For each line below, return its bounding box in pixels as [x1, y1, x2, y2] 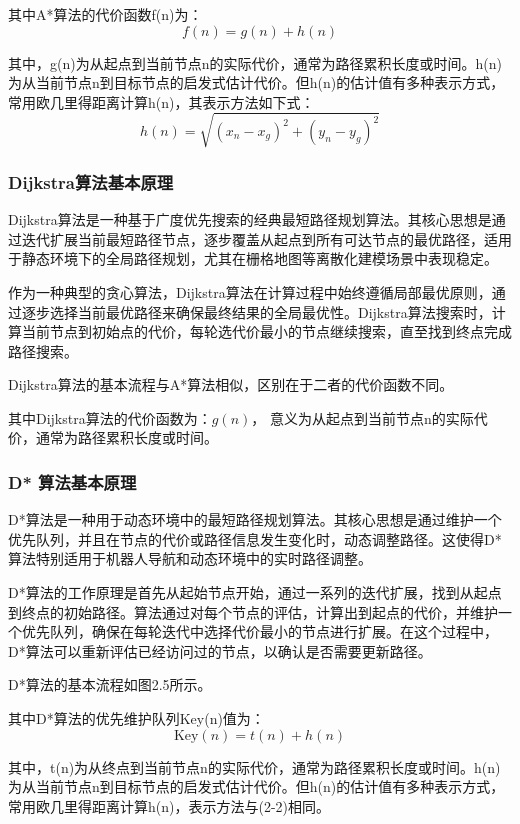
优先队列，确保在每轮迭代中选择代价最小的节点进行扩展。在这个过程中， [21, 621, 498, 642]
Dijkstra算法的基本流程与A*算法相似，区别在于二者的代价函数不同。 [8, 374, 454, 395]
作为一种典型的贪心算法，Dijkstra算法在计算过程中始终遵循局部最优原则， [8, 281, 492, 302]
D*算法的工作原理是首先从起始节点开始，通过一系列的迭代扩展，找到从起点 [8, 582, 502, 603]
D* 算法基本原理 [8, 470, 137, 494]
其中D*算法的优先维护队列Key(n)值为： [8, 708, 265, 729]
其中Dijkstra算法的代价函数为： [8, 407, 212, 428]
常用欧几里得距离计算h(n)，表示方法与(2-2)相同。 [8, 795, 331, 816]
